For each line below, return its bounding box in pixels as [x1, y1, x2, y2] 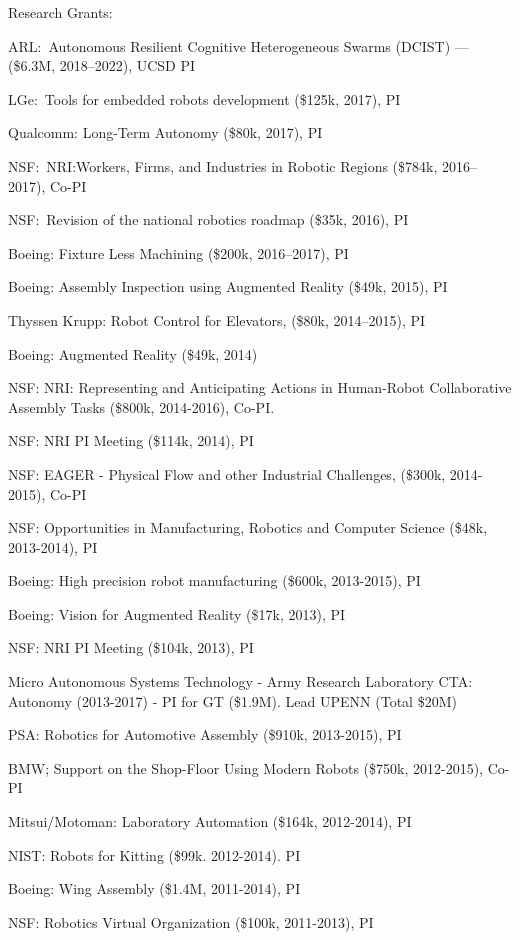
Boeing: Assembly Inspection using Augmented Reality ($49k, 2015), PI [8, 276, 448, 297]
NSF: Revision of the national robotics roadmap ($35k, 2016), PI [8, 209, 409, 230]
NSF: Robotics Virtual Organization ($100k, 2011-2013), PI [8, 911, 374, 932]
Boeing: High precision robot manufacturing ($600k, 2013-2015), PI [8, 570, 421, 591]
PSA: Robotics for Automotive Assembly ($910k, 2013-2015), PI [8, 724, 402, 745]
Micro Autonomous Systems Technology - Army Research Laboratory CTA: [8, 671, 473, 692]
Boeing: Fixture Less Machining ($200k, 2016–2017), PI [8, 242, 349, 263]
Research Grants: [8, 2, 113, 22]
